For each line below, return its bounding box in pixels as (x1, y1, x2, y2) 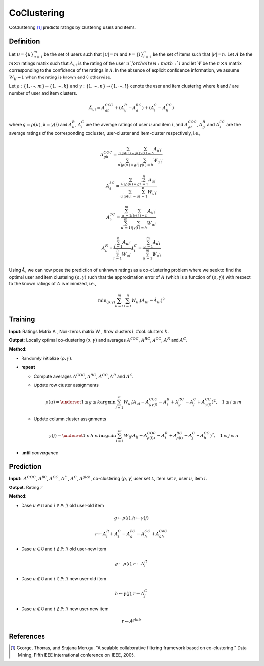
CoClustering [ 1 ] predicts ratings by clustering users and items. (9, 25, 136, 30)
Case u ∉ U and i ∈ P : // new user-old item (21, 576, 107, 582)
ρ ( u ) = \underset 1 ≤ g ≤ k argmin (45, 399, 116, 405)
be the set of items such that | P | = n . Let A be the (153, 51, 253, 57)
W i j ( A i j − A (124, 433, 148, 439)
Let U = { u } (9, 51, 34, 57)
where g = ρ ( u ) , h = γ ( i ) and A (9, 121, 72, 127)
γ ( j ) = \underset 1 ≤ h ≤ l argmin (49, 433, 117, 438)
